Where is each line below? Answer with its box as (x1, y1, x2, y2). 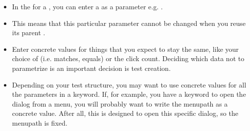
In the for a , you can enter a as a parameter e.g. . (12, 1, 163, 11)
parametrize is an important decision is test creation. (12, 63, 171, 73)
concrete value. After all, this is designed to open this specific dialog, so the (12, 108, 238, 118)
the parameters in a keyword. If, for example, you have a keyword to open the (12, 89, 246, 99)
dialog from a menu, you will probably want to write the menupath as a (12, 98, 228, 109)
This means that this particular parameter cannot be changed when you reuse (12, 18, 246, 28)
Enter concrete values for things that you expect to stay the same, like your (12, 44, 239, 54)
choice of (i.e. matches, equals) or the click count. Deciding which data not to (12, 53, 245, 64)
